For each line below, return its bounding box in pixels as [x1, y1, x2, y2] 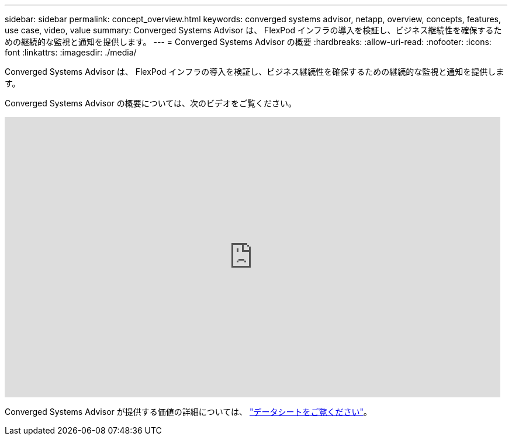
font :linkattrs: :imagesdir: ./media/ [5, 47, 137, 57]
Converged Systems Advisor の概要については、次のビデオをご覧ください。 [5, 98, 297, 108]
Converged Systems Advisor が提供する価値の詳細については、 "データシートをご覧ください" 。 [5, 407, 372, 417]
